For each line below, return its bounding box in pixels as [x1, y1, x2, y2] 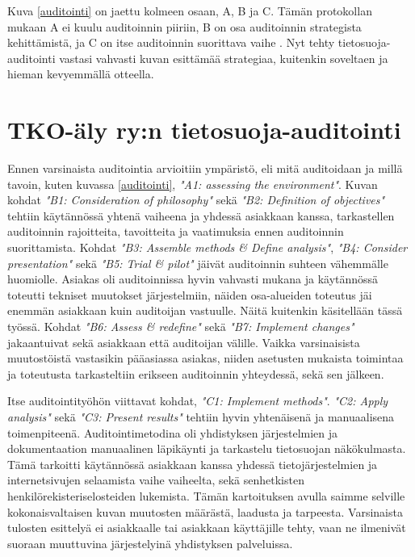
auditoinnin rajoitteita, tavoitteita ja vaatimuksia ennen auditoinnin [7, 223, 344, 240]
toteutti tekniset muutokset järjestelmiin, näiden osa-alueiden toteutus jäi [7, 286, 372, 303]
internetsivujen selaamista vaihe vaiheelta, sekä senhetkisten [7, 471, 304, 488]
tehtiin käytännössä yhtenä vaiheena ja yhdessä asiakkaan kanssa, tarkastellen [7, 207, 395, 224]
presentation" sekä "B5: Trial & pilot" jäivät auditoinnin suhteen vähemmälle [7, 254, 388, 271]
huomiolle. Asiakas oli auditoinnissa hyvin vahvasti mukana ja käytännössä [7, 270, 379, 287]
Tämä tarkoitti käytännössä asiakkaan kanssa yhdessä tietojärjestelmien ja [7, 455, 378, 472]
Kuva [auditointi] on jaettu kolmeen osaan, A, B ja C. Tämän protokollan [7, 2, 372, 19]
